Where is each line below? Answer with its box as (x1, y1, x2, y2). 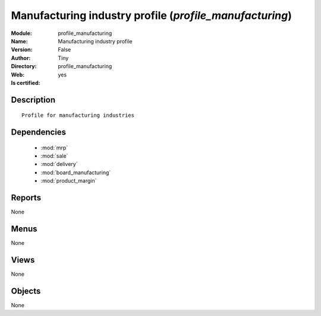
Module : (11, 30, 32, 37)
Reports (11, 193, 42, 203)
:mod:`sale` (40, 152, 68, 159)
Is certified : (11, 79, 40, 86)
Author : (11, 54, 31, 62)
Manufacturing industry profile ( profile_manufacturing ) (11, 9, 292, 22)
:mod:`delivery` (40, 161, 78, 168)
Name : (11, 37, 28, 44)
